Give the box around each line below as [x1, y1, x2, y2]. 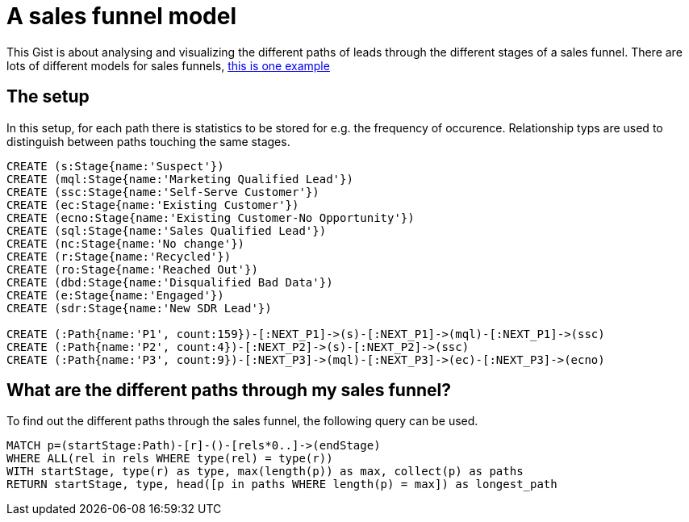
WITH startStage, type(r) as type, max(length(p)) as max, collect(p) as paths [6, 465, 524, 478]
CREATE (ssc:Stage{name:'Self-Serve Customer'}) [6, 185, 319, 198]
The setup [6, 86, 90, 107]
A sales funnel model [6, 2, 237, 30]
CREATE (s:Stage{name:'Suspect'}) [6, 159, 224, 173]
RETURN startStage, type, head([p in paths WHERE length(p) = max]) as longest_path [6, 478, 557, 491]
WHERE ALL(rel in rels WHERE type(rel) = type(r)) [6, 452, 333, 466]
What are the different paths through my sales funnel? [6, 380, 451, 401]
